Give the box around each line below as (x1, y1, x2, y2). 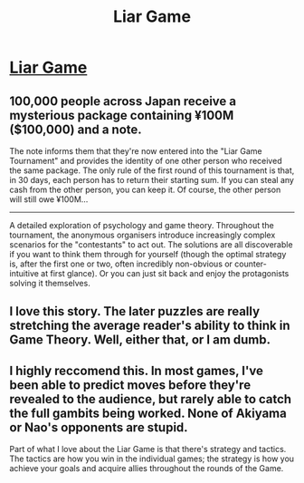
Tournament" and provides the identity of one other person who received (9, 156, 282, 166)
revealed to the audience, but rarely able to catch (9, 391, 292, 407)
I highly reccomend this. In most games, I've (9, 362, 264, 378)
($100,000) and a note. (9, 121, 142, 137)
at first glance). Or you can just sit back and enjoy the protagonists (40, 268, 290, 278)
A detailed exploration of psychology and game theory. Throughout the (9, 220, 274, 230)
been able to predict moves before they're (9, 377, 252, 392)
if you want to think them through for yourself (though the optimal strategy (9, 249, 287, 259)
